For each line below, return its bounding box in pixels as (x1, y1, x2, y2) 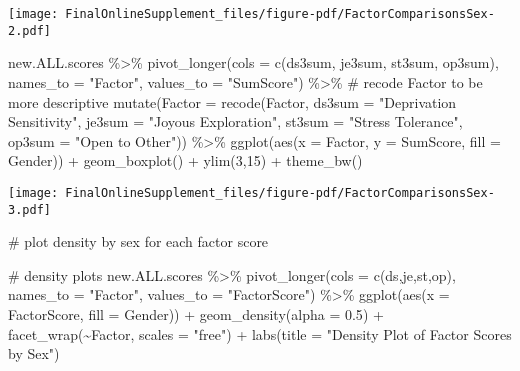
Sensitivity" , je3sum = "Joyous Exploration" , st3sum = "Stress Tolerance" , (8, 111, 463, 132)
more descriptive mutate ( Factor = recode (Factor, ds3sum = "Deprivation (8, 91, 457, 112)
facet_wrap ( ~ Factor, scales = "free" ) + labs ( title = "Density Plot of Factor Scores (8, 323, 512, 344)
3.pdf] (8, 202, 51, 217)
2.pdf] (8, 23, 51, 38)
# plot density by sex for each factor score (8, 231, 269, 252)
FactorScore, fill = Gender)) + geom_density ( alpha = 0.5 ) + (8, 303, 384, 324)
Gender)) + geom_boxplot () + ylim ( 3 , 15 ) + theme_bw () (8, 150, 363, 171)
